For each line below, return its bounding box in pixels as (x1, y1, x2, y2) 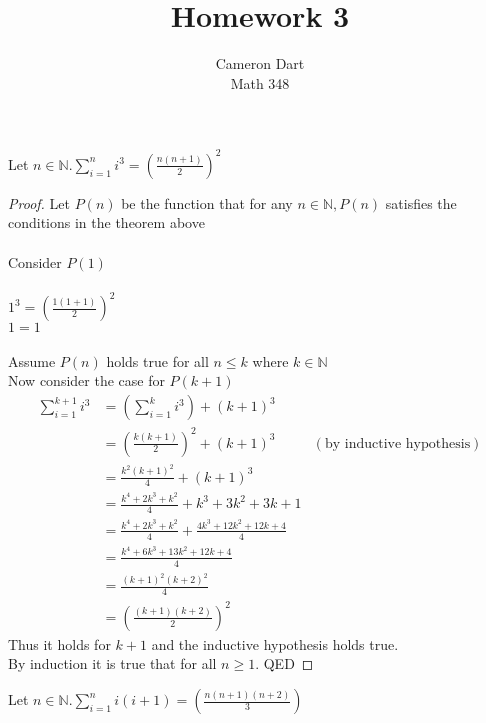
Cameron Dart (215, 53, 305, 74)
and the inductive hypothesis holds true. (151, 633, 399, 654)
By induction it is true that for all (8, 653, 217, 674)
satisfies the (385, 192, 457, 213)
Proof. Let (8, 192, 70, 213)
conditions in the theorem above (8, 212, 205, 233)
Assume (8, 350, 56, 371)
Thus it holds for (8, 633, 111, 654)
